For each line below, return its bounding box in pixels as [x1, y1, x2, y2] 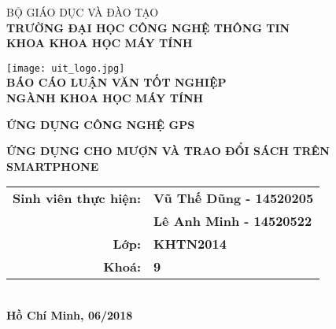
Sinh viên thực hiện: [13, 189, 142, 208]
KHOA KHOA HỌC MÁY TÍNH [6, 35, 193, 51]
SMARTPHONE [6, 157, 99, 174]
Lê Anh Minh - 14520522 [153, 212, 312, 231]
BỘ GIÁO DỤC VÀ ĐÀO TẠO [6, 4, 159, 20]
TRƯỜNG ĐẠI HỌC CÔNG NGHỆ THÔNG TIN [6, 19, 290, 35]
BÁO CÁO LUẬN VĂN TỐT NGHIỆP [6, 74, 227, 91]
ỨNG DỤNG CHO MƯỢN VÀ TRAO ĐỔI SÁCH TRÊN [6, 142, 330, 159]
